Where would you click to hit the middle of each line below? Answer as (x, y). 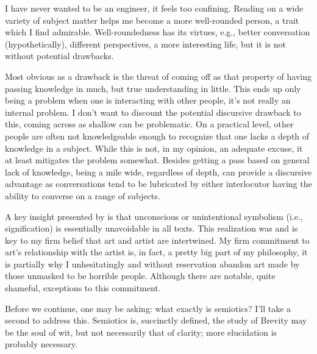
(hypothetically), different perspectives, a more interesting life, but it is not (145, 44)
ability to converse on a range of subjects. (83, 195)
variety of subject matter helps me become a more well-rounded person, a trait (152, 20)
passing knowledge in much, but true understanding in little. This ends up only (153, 88)
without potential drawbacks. (59, 56)
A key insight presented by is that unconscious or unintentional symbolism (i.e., (154, 216)
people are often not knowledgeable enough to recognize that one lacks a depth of (157, 136)
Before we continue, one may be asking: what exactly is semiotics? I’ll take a (148, 308)
